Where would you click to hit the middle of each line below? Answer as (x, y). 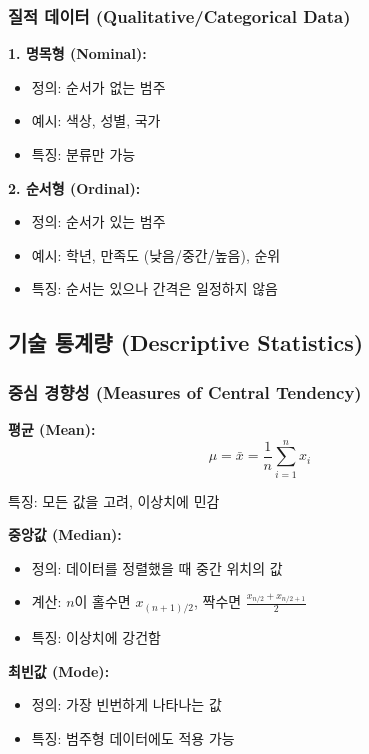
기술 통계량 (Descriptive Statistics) (186, 342)
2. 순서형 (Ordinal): (74, 187)
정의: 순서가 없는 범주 (98, 86)
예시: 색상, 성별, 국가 (96, 120)
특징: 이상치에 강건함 (96, 636)
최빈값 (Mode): (59, 670)
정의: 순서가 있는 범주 (98, 221)
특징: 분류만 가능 (83, 154)
